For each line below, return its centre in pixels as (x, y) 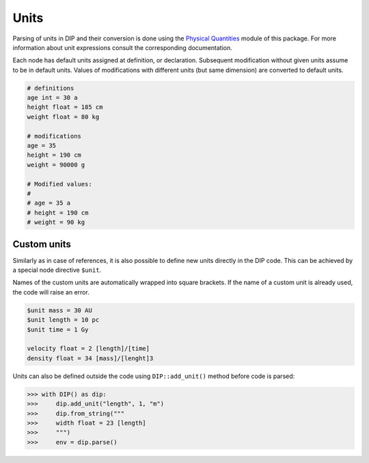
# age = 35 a (49, 203)
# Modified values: (59, 184)
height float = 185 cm (65, 107)
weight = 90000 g (56, 165)
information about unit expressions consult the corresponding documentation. (122, 47)
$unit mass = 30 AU (59, 310)
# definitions (51, 88)
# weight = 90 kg (56, 222)
